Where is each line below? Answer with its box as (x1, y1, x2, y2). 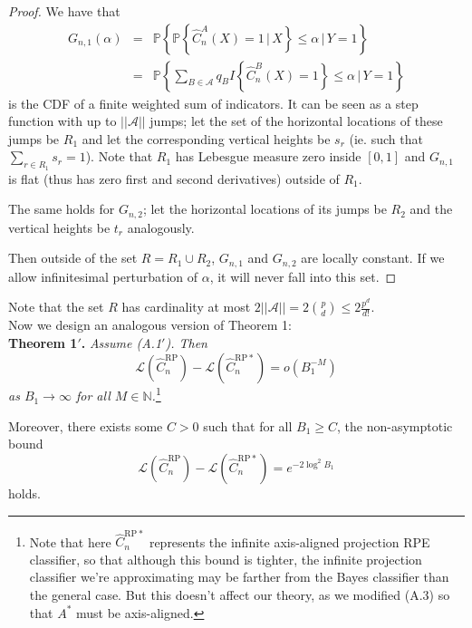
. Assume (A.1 (81, 333, 162, 352)
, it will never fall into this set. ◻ (209, 266, 397, 285)
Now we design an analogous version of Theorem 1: (8, 315, 292, 334)
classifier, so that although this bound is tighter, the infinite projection (29, 549, 422, 568)
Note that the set (8, 297, 104, 316)
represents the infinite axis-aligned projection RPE (149, 532, 430, 551)
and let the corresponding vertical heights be (82, 129, 331, 148)
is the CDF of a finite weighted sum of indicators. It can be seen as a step (8, 93, 419, 112)
